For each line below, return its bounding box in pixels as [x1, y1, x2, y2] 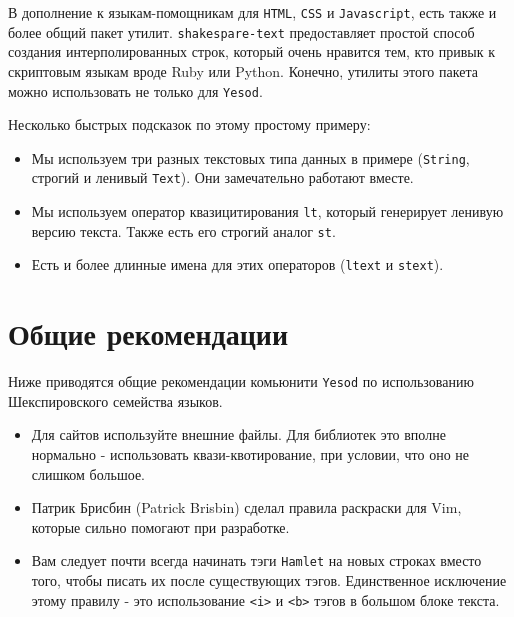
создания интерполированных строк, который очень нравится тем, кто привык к [8, 41, 496, 62]
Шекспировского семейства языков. [8, 390, 223, 411]
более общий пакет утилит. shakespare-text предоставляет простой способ [8, 21, 475, 42]
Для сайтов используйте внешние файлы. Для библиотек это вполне [31, 424, 446, 445]
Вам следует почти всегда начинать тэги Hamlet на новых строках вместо [31, 550, 482, 571]
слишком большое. [31, 463, 145, 484]
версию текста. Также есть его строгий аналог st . [31, 220, 336, 241]
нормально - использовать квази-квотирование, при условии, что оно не [31, 444, 470, 464]
